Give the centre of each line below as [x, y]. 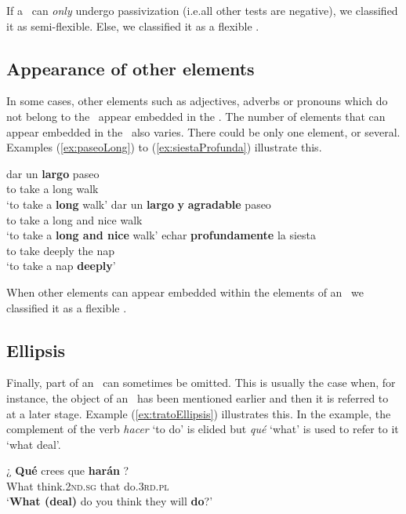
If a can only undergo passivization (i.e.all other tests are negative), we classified [202, 10]
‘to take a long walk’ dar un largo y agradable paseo [139, 204]
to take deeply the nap [61, 250]
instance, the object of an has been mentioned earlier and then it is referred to [198, 397]
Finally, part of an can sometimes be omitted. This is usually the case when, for [201, 383]
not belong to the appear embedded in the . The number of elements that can [196, 116]
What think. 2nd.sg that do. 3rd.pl [88, 485]
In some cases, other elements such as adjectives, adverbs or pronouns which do [197, 101]
